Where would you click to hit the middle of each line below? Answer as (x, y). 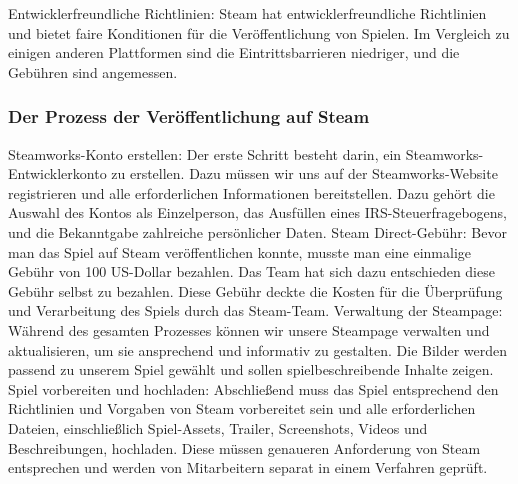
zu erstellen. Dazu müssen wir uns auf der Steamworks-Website (304, 173)
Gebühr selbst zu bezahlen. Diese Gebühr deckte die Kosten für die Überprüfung (255, 290)
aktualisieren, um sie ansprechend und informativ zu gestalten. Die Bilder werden (258, 349)
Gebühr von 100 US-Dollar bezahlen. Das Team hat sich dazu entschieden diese (251, 271)
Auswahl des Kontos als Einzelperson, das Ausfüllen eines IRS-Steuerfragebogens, (257, 212)
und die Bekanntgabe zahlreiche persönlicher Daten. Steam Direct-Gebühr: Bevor (257, 231)
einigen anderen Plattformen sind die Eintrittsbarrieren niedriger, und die (234, 52)
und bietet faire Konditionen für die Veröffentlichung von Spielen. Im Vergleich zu (259, 32)
